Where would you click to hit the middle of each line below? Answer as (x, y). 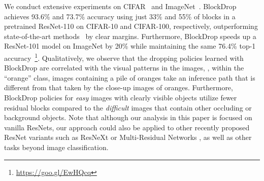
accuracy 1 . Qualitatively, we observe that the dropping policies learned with (124, 57)
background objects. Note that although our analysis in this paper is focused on (128, 117)
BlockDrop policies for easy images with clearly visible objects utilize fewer (121, 97)
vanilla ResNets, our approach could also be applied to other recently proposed (127, 127)
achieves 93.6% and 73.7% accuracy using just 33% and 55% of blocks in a (120, 16)
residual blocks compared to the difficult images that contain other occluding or (128, 107)
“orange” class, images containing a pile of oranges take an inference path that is (130, 77)
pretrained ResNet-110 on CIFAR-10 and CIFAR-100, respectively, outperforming (131, 26)
